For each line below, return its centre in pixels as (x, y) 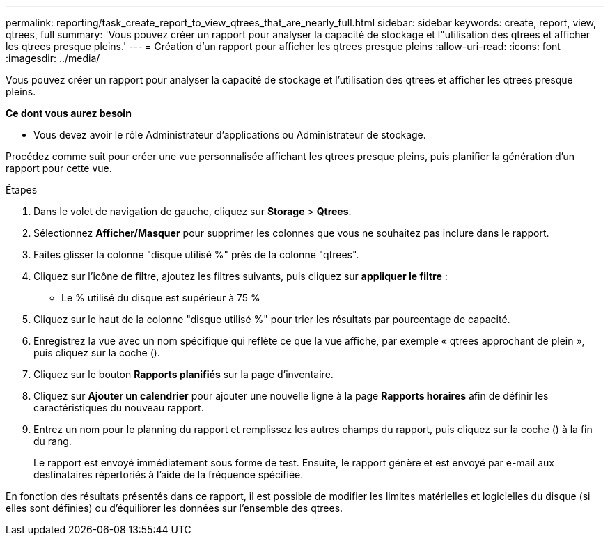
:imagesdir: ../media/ (53, 58)
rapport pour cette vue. (59, 168)
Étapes (22, 190)
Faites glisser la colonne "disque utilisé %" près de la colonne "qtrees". (196, 254)
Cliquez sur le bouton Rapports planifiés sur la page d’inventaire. (183, 374)
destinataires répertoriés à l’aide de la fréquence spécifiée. (169, 475)
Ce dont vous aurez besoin (69, 113)
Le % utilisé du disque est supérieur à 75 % (161, 298)
